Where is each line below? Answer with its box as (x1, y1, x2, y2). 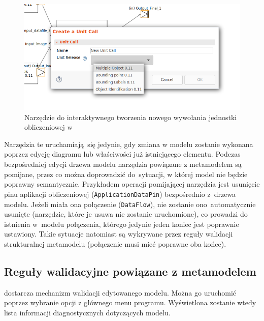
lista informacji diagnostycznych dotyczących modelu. (4, 307, 171, 317)
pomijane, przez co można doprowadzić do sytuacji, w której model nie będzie (4, 168, 248, 179)
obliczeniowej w (24, 122, 73, 132)
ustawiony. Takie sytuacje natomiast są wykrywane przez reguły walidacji (4, 228, 233, 239)
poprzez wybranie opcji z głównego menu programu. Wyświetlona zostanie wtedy (4, 297, 256, 308)
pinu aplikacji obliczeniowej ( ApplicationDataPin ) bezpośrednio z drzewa (4, 188, 236, 199)
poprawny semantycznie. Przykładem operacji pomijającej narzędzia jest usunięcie (4, 179, 260, 189)
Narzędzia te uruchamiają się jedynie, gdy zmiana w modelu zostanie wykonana (4, 138, 253, 149)
